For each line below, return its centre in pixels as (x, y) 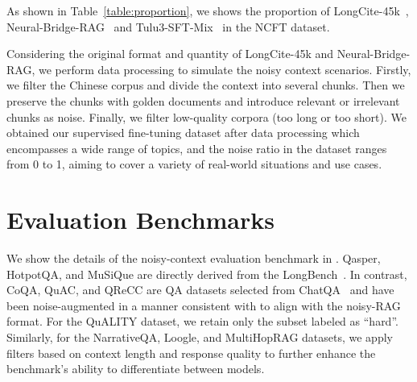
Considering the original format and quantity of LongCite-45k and (170, 54)
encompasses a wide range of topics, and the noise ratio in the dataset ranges (197, 148)
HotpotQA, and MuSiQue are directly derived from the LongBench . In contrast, (207, 274)
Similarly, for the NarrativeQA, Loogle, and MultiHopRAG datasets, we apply (200, 337)
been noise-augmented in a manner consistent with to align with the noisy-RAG (204, 305)
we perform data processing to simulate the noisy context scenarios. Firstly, (225, 69)
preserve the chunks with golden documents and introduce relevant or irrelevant (203, 100)
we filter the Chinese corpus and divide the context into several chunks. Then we (206, 85)
